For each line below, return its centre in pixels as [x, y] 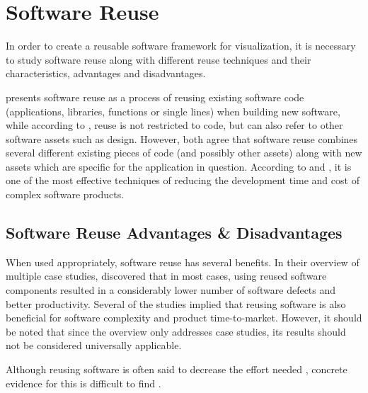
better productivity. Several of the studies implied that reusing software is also [176, 303]
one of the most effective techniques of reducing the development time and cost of [183, 180]
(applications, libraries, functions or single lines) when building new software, [173, 111]
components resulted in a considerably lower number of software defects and [171, 290]
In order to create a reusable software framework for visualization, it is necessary [181, 46]
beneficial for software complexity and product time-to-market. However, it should [184, 318]
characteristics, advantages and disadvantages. [106, 73]
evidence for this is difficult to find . [84, 383]
